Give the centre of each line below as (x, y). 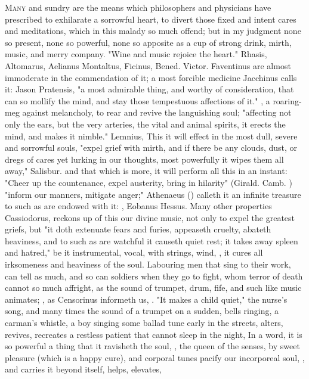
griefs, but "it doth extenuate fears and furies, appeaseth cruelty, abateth (138, 229)
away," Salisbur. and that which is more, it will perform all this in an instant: (146, 171)
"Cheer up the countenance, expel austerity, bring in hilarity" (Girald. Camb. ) (149, 182)
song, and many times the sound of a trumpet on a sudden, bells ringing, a (142, 311)
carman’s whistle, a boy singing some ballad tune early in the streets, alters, (144, 323)
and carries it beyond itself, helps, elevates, (83, 369)
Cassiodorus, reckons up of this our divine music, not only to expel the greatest (150, 217)
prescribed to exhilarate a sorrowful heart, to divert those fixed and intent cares (151, 19)
